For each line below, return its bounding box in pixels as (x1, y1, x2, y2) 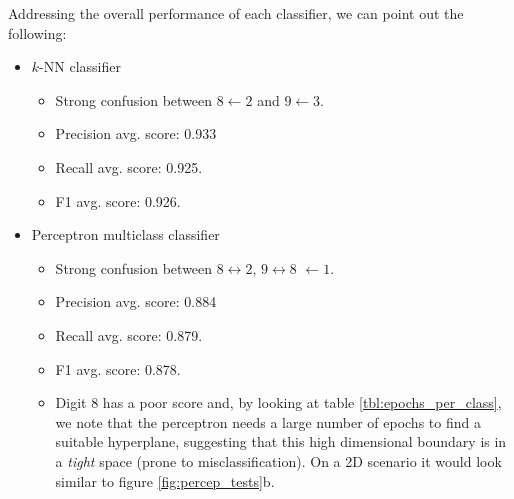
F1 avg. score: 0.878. (55, 358, 181, 379)
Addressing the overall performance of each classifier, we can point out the (8, 3, 464, 23)
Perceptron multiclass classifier (31, 224, 220, 245)
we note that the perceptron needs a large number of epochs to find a (55, 411, 481, 432)
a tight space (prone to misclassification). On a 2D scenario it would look (55, 450, 502, 471)
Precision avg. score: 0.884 (55, 291, 217, 312)
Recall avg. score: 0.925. (55, 156, 203, 177)
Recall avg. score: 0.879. (55, 324, 203, 345)
